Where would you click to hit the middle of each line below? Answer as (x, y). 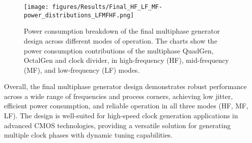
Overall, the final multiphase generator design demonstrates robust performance (126, 86)
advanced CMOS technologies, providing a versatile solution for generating (117, 125)
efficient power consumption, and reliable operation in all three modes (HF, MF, (126, 106)
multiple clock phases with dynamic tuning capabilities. (88, 135)
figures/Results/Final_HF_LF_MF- (107, 7)
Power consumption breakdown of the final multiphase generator (122, 31)
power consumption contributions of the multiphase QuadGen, (119, 50)
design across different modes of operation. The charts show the (121, 40)
